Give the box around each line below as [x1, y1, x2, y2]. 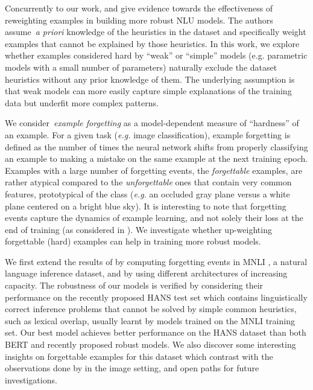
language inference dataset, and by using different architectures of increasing [5, 267, 288, 280]
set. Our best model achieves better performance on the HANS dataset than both [5, 326, 306, 339]
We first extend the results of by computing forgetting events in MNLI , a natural [5, 255, 308, 267]
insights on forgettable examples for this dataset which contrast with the [5, 350, 273, 362]
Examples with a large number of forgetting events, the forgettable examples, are [5, 164, 303, 176]
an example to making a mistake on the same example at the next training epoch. [5, 152, 308, 165]
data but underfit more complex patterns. [5, 96, 159, 109]
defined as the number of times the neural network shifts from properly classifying [5, 140, 308, 153]
